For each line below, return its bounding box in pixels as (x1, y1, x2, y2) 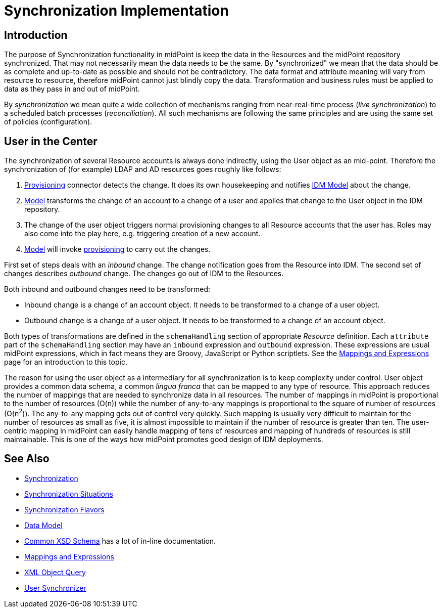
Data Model (24, 520, 63, 530)
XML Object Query (24, 567, 86, 577)
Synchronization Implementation (4, 2, 229, 19)
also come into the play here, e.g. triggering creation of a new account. (24, 229, 261, 238)
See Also (4, 452, 50, 465)
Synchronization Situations (24, 489, 113, 498)
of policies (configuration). (4, 117, 92, 126)
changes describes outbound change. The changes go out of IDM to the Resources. (4, 269, 284, 278)
